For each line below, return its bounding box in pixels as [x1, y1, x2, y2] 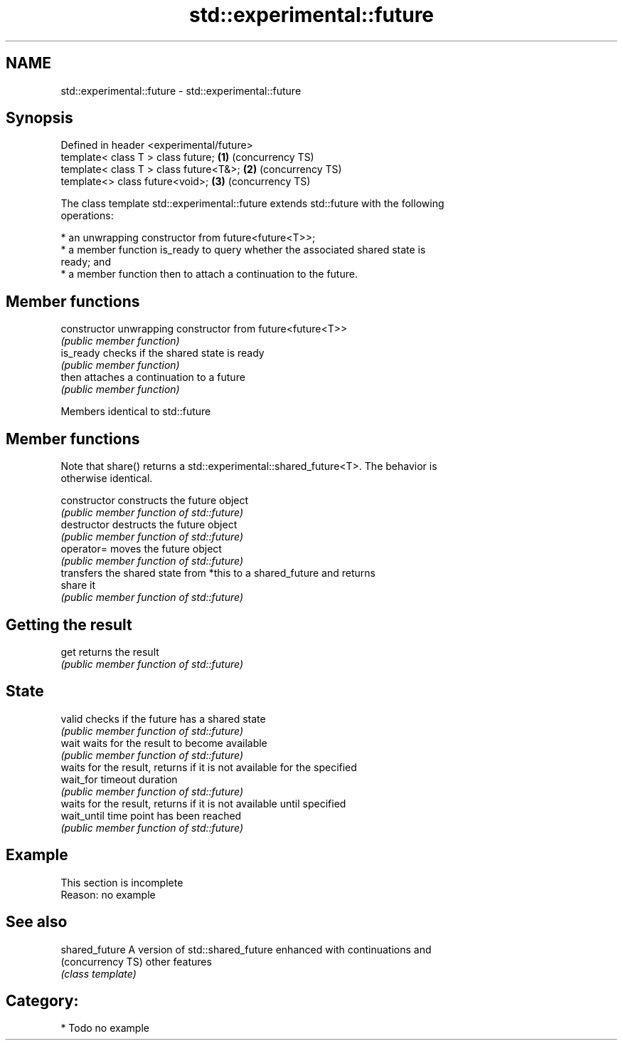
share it [60, 579, 96, 592]
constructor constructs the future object [60, 494, 249, 507]
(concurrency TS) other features [60, 955, 212, 968]
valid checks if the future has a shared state [60, 712, 266, 725]
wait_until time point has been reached [60, 809, 242, 822]
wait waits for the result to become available [60, 736, 267, 749]
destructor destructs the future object [60, 518, 238, 531]
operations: [60, 209, 114, 222]
